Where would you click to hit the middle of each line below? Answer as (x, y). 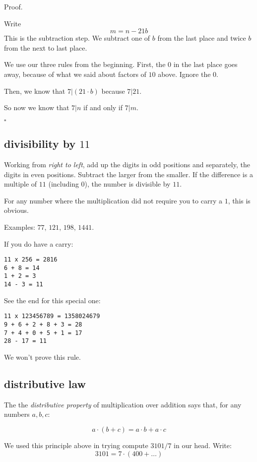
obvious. (16, 210)
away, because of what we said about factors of (75, 74)
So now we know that (37, 107)
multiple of (21, 184)
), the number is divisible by (128, 184)
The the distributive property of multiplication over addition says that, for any (123, 404)
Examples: (20, 227)
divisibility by (40, 144)
